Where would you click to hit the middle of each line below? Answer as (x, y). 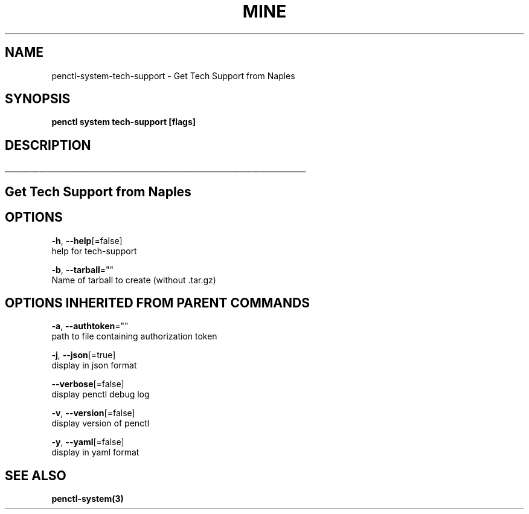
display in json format (94, 365)
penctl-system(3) (88, 499)
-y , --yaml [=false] (88, 442)
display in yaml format (95, 452)
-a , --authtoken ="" (90, 326)
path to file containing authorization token (134, 336)
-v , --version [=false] (93, 413)
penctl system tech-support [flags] (124, 122)
